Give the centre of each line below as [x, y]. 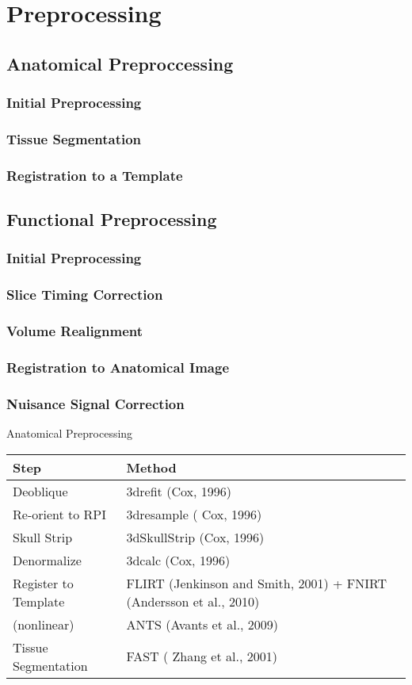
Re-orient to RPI [60, 514]
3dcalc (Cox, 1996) [178, 560]
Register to [43, 583]
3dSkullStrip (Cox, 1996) [195, 537]
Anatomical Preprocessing [70, 433]
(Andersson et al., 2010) [193, 601]
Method [151, 467]
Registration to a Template [95, 175]
